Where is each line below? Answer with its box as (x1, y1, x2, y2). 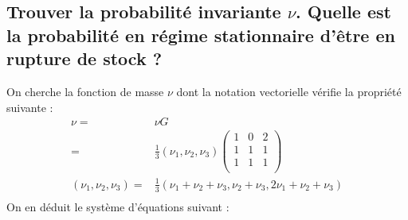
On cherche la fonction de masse (6, 83, 164, 99)
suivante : (6, 98, 53, 115)
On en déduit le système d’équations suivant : (6, 198, 229, 214)
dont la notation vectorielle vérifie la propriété (176, 83, 402, 99)
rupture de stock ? (6, 46, 163, 71)
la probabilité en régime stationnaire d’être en (6, 22, 395, 47)
